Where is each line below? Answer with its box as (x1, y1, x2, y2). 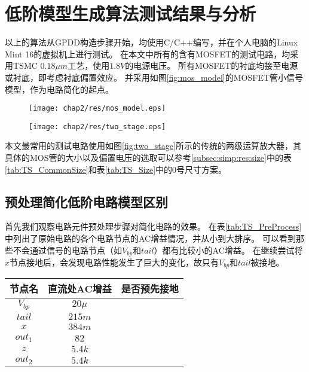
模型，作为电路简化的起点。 (5, 83, 114, 95)
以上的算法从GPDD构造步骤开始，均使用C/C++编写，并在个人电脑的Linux (5, 36, 298, 48)
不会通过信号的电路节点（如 (13, 243, 122, 256)
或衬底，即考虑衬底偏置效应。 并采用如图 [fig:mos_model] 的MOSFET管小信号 (5, 71, 304, 83)
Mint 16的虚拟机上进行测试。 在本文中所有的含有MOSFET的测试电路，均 (5, 47, 290, 60)
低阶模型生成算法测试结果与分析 (5, 1, 256, 26)
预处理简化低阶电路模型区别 (5, 192, 168, 211)
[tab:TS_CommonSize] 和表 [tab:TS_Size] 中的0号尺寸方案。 (5, 163, 227, 175)
